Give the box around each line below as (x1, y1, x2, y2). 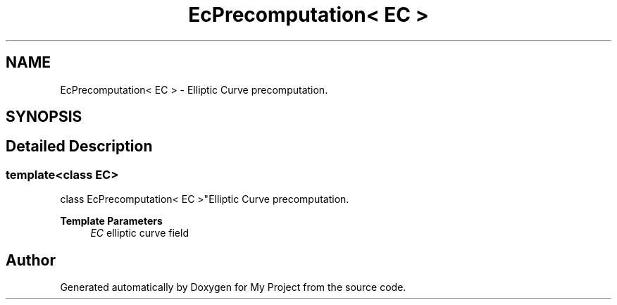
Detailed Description (6, 137, 153, 156)
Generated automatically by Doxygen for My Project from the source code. (60, 281, 406, 294)
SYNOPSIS (6, 108, 82, 126)
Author (6, 251, 56, 269)
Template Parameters (60, 215, 163, 228)
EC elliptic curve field (90, 227, 189, 239)
